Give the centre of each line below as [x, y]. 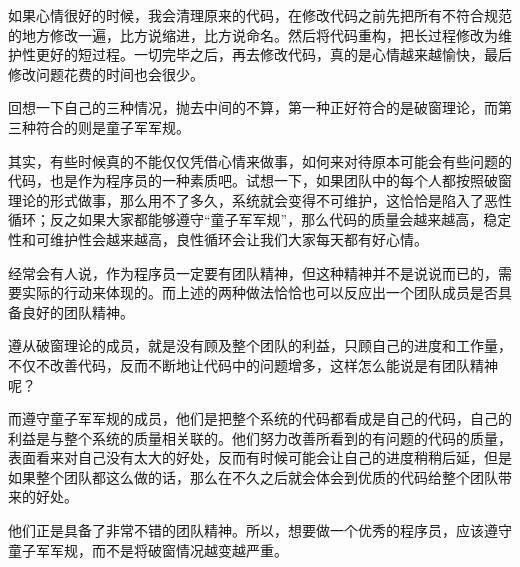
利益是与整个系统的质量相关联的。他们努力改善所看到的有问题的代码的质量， [260, 437]
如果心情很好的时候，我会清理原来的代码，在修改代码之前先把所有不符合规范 [260, 15]
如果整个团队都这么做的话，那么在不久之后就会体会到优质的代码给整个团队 [253, 476]
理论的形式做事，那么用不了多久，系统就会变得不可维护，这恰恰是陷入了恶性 [260, 199]
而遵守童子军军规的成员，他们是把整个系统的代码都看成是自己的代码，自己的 [260, 418]
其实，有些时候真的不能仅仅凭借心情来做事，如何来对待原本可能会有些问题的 [260, 160]
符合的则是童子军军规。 [112, 126]
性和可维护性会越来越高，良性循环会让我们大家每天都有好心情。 [218, 238]
